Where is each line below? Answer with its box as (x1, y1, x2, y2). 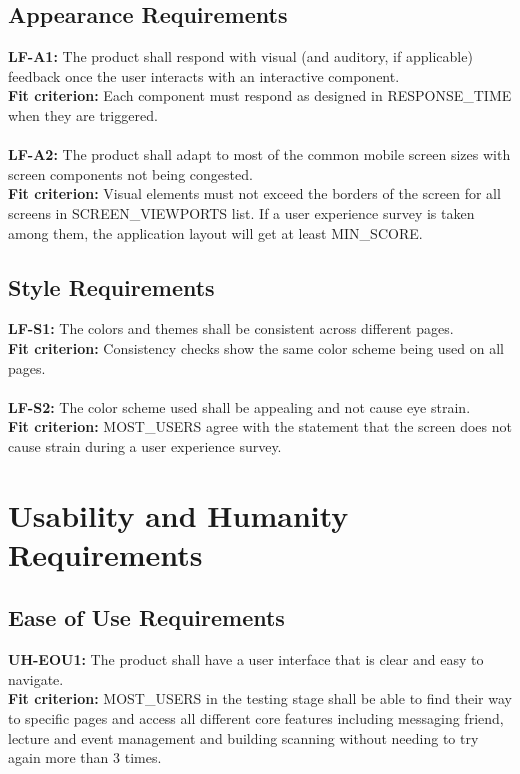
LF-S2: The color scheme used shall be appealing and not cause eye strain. (8, 396, 471, 417)
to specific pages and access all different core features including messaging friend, (8, 708, 504, 729)
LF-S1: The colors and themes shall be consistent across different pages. (8, 318, 454, 339)
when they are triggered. (8, 104, 158, 125)
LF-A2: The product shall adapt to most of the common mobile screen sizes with (8, 144, 511, 165)
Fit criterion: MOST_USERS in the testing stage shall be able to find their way (8, 688, 512, 709)
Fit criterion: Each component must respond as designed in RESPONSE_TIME (8, 85, 512, 106)
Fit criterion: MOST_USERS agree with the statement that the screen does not (8, 416, 512, 437)
